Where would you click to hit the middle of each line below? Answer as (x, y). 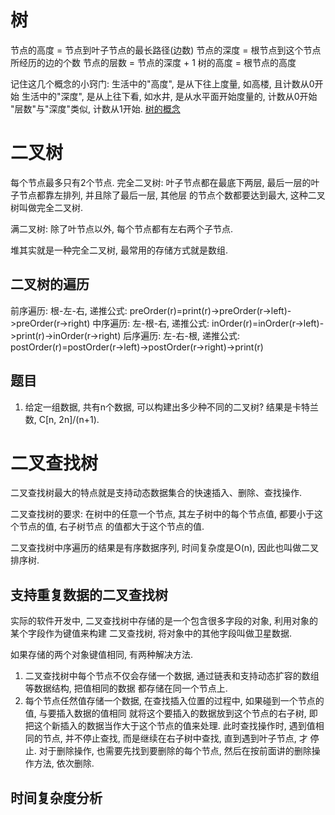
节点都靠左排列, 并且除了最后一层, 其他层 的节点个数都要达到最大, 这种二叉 (172, 195)
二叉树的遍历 (50, 284)
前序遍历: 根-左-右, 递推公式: (69, 310)
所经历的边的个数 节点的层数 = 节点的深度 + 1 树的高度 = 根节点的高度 (153, 62)
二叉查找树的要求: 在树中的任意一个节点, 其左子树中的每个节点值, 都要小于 (162, 514)
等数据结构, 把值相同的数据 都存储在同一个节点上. (126, 688)
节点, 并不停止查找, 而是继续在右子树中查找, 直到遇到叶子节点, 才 (175, 738)
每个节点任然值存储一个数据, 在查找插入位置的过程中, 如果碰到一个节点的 (174, 701)
